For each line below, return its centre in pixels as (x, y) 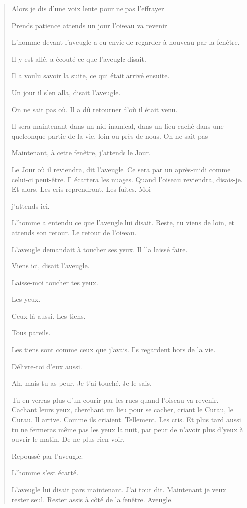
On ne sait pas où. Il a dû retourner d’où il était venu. (95, 109)
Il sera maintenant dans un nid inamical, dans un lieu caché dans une (118, 126)
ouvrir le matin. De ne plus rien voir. (68, 439)
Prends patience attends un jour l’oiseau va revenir (89, 25)
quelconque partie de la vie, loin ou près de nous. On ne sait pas (110, 135)
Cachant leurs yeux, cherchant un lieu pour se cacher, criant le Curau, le (122, 409)
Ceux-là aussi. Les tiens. (49, 316)
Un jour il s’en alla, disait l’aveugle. (66, 92)
